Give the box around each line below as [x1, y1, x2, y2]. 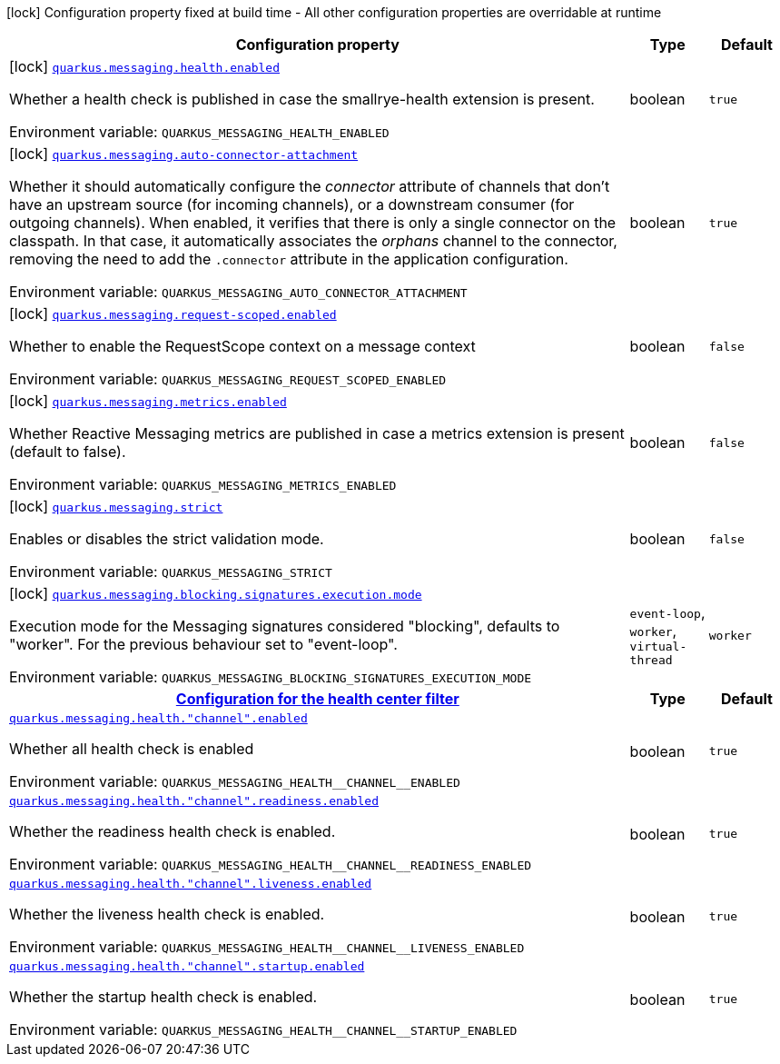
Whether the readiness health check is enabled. [9, 822, 336, 840]
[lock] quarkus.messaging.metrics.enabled [9, 392, 287, 410]
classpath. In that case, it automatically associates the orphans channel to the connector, [9, 232, 617, 250]
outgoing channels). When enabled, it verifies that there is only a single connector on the [9, 214, 617, 232]
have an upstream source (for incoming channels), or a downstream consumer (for [9, 195, 575, 214]
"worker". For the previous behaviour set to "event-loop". [9, 635, 398, 653]
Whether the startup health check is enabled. [9, 988, 318, 1006]
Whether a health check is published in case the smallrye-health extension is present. [9, 90, 595, 108]
